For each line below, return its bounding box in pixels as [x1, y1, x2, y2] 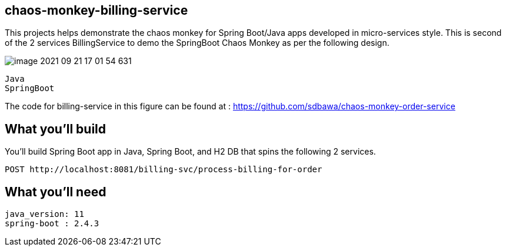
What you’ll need [5, 184, 106, 199]
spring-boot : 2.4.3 [5, 219, 99, 229]
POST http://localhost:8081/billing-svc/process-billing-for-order [5, 165, 322, 175]
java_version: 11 [5, 209, 84, 219]
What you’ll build [5, 121, 106, 136]
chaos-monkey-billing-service [5, 3, 188, 18]
